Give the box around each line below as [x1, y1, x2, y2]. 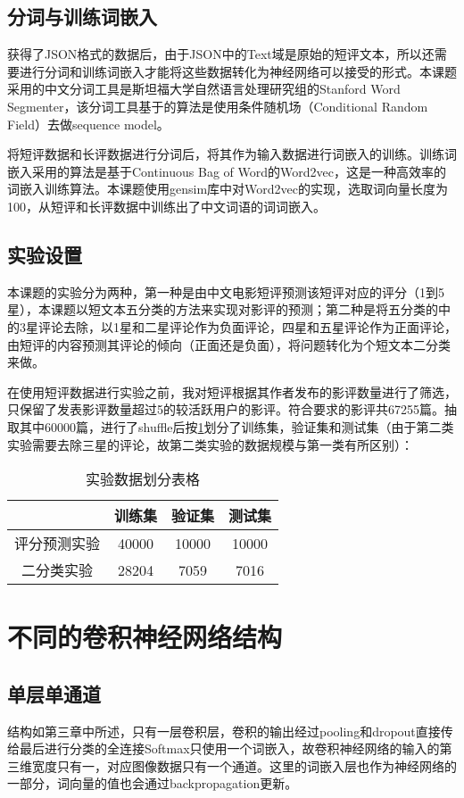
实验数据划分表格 [86, 469, 201, 490]
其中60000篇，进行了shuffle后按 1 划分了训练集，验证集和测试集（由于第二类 [19, 417, 454, 436]
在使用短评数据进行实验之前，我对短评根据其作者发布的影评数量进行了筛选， [7, 382, 457, 401]
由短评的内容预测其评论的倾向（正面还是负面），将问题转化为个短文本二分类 [7, 335, 451, 353]
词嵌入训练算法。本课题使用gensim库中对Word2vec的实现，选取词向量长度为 [7, 179, 449, 198]
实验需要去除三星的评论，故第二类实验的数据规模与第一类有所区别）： [7, 435, 413, 453]
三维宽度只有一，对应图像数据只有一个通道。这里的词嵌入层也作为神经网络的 [7, 756, 457, 775]
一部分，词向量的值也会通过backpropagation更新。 [7, 774, 298, 793]
